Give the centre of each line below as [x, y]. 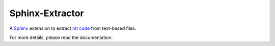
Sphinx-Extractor [47, 13]
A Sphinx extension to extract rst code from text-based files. [73, 28]
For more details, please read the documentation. [61, 37]
